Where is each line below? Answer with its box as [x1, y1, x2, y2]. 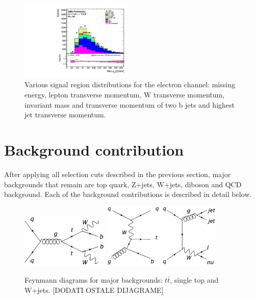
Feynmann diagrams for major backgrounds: [24, 274, 163, 285]
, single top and [170, 274, 219, 285]
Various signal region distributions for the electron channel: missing [24, 79, 235, 90]
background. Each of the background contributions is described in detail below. [4, 189, 252, 200]
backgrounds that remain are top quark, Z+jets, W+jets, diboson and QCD [4, 179, 242, 189]
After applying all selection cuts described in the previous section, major [4, 168, 231, 179]
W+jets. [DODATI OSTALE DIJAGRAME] [24, 284, 164, 295]
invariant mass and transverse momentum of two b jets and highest [24, 99, 235, 110]
